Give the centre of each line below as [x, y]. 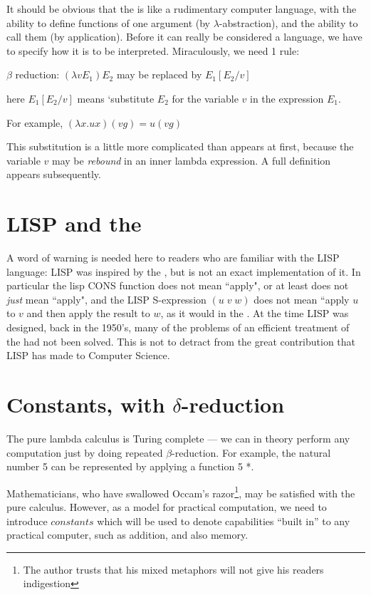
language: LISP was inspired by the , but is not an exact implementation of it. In [184, 271]
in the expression [287, 98]
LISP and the [74, 223]
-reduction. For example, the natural [251, 452]
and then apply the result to [88, 313]
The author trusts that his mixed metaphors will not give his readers [173, 569]
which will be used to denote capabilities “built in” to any [224, 521]
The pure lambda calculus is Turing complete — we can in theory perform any [178, 438]
